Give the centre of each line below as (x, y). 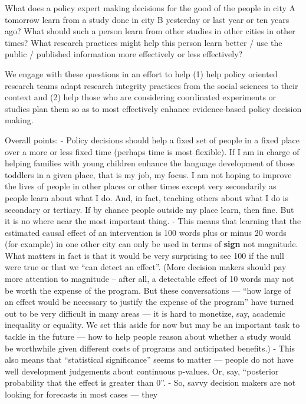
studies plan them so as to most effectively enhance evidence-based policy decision (153, 108)
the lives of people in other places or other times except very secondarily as (141, 186)
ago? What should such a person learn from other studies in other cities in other (150, 31)
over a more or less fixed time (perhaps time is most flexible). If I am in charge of (152, 151)
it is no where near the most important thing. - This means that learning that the (153, 221)
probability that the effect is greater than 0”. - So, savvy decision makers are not (150, 382)
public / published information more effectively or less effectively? (124, 54)
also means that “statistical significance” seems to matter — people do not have (149, 359)
